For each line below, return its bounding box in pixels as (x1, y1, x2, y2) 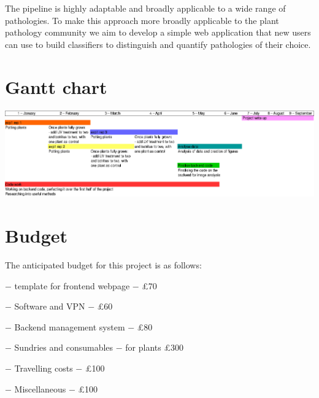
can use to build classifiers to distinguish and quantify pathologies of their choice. (5, 37, 311, 50)
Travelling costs (14, 362, 73, 375)
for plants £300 (125, 341, 183, 354)
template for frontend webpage (14, 279, 130, 292)
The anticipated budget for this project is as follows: (5, 259, 202, 271)
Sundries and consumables (14, 341, 113, 354)
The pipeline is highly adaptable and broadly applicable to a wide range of (5, 2, 286, 14)
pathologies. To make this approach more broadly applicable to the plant (5, 14, 279, 26)
